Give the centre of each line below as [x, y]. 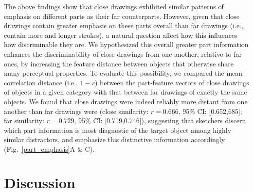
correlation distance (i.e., [41, 82]
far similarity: [24, 120]
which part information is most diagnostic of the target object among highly [118, 130]
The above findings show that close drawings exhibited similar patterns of [114, 6]
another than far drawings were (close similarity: [76, 111]
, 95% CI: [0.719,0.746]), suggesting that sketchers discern [160, 120]
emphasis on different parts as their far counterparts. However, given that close [122, 16]
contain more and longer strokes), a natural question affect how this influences [121, 35]
